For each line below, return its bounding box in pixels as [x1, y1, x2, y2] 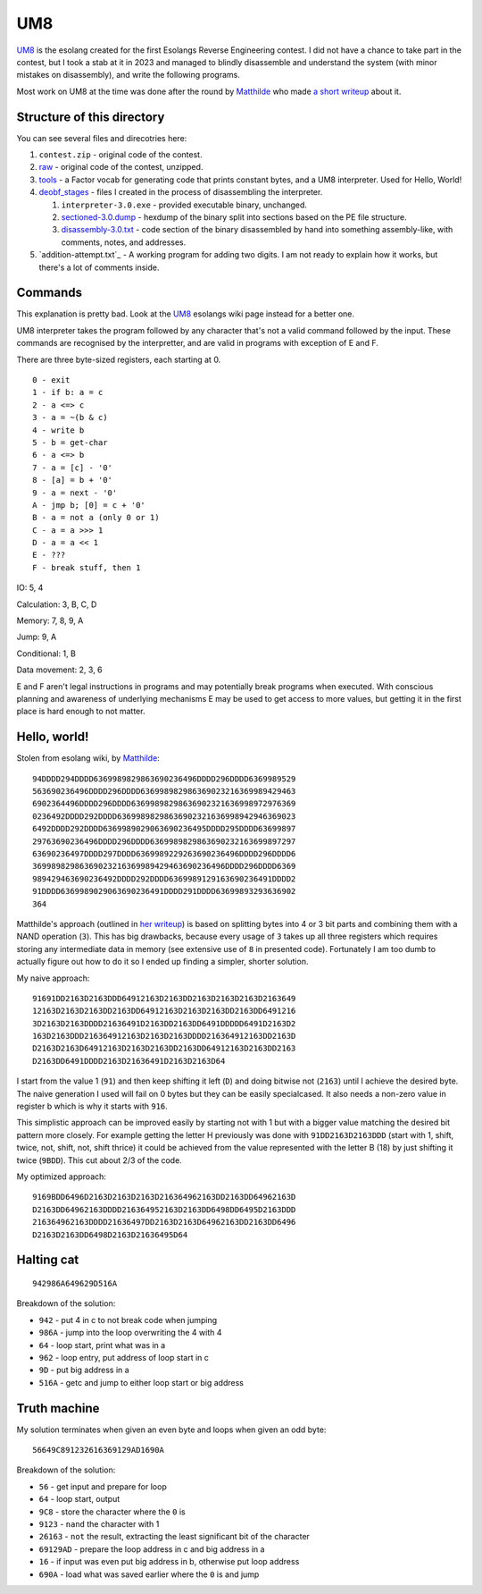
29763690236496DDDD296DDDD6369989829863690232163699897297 [32, 836, 296, 847]
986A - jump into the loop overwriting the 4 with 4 [38, 1328, 222, 1338]
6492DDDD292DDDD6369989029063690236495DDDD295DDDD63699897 [32, 823, 296, 834]
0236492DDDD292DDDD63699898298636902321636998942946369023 [32, 811, 296, 822]
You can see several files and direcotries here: [16, 132, 187, 143]
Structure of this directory [16, 109, 165, 124]
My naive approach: [16, 973, 90, 983]
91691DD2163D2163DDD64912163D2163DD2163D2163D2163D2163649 [32, 993, 296, 1003]
